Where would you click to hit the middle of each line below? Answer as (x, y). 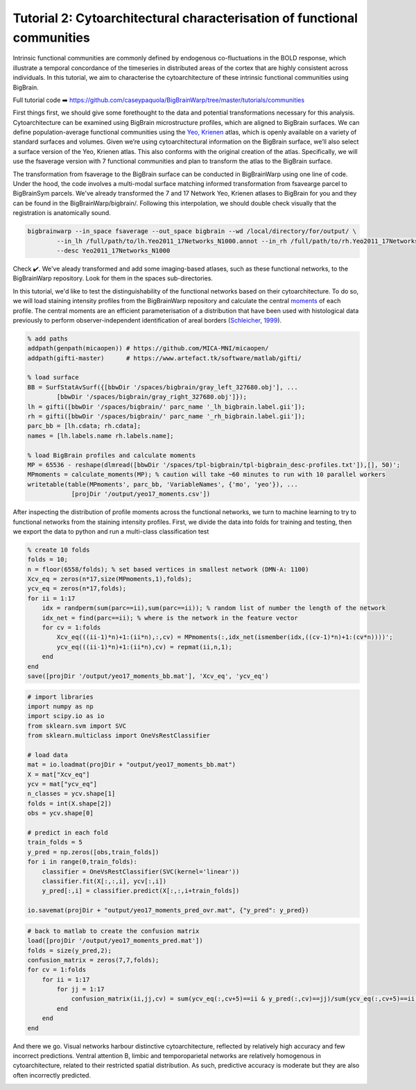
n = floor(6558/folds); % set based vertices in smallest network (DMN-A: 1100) (168, 569)
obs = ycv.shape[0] (60, 813)
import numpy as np (60, 706)
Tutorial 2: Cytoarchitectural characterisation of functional (185, 18)
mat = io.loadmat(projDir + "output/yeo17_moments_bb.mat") (132, 765)
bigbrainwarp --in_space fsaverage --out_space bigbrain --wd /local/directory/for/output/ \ (192, 231)
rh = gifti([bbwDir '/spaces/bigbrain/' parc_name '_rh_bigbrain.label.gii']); (166, 417)
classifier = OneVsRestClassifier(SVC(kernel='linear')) (141, 871)
